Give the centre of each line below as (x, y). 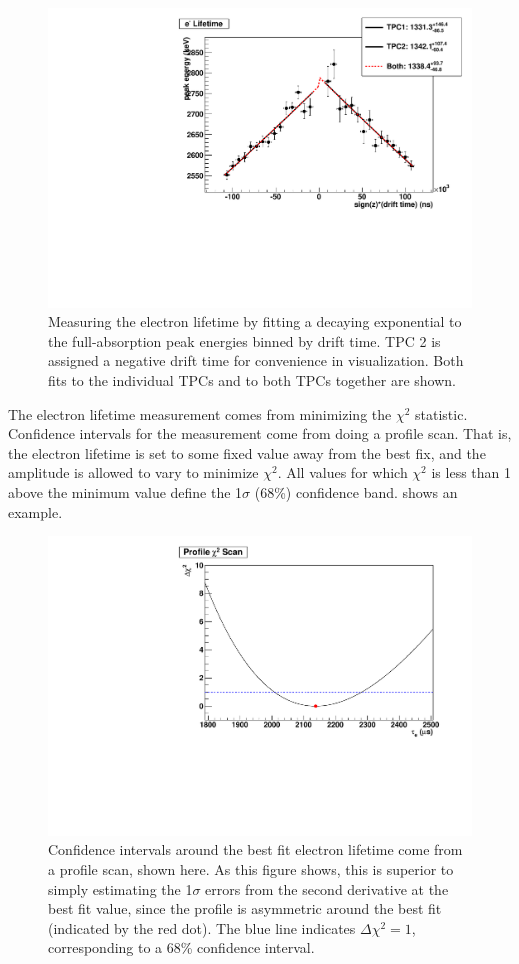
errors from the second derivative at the (327, 888)
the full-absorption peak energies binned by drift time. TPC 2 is (244, 340)
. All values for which (342, 472)
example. (35, 511)
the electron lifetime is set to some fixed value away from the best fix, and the (247, 452)
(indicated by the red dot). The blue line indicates (202, 927)
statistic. (441, 413)
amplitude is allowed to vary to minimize (133, 472)
